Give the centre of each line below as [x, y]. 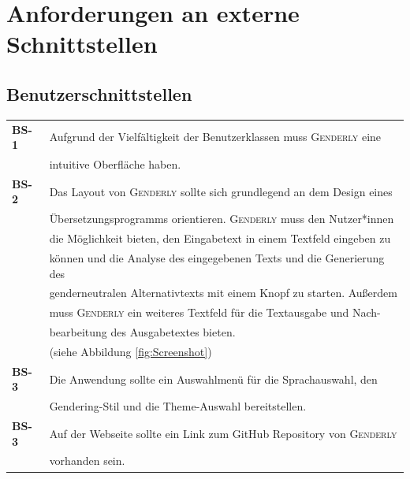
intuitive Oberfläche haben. [115, 163]
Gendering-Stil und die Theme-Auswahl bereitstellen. [178, 406]
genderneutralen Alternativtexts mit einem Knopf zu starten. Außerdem [223, 293]
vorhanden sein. [87, 460]
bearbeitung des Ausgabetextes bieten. [142, 332]
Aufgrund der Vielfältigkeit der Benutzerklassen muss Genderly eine [215, 137]
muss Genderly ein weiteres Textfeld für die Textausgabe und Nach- [215, 312]
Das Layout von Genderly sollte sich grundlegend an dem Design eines [221, 191]
